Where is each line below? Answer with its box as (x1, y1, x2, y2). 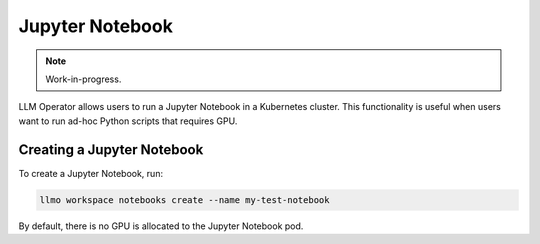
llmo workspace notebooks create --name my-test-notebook (39, 194, 330, 205)
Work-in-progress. (45, 73, 122, 85)
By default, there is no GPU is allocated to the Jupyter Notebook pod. (18, 220, 304, 232)
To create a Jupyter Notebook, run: (18, 167, 164, 179)
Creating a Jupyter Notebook (18, 141, 204, 158)
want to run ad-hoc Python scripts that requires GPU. (18, 115, 238, 127)
